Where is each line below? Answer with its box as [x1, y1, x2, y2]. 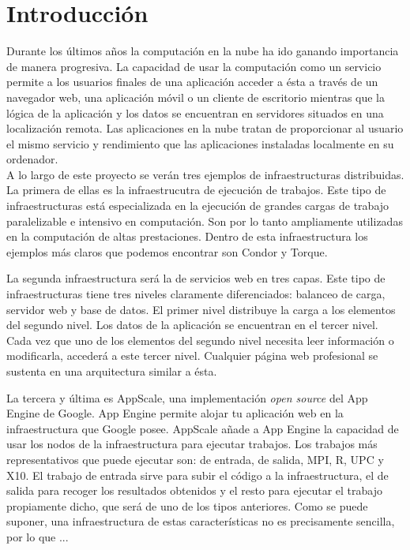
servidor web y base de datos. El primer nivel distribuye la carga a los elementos [6, 301, 396, 317]
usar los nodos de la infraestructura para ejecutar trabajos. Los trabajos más [6, 436, 378, 452]
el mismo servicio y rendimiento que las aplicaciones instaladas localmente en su [6, 135, 394, 152]
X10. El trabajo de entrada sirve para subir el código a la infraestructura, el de [6, 466, 389, 483]
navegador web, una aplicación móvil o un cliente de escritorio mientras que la [6, 88, 386, 105]
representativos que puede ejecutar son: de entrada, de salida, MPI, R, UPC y [6, 451, 384, 467]
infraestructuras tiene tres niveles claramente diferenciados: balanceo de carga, [6, 286, 386, 302]
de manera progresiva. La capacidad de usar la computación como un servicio [6, 58, 382, 74]
